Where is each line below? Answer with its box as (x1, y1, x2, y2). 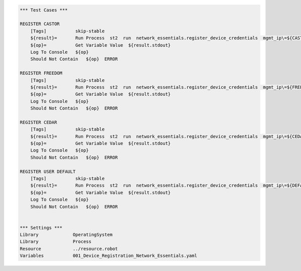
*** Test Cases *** (20, 7, 68, 13)
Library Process (20, 239, 92, 244)
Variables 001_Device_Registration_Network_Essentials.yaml (20, 253, 198, 258)
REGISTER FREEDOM (20, 70, 63, 76)
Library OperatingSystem (20, 232, 113, 238)
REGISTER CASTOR (20, 21, 60, 27)
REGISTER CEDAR (20, 119, 57, 125)
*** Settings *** (20, 225, 63, 230)
